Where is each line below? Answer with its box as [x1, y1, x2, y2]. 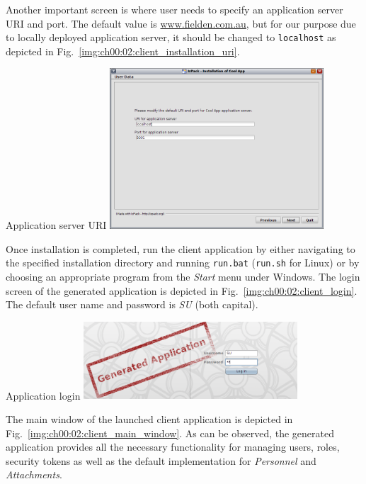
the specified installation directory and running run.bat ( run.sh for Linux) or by [6, 255, 360, 270]
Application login [6, 388, 81, 403]
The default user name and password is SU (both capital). [6, 297, 258, 312]
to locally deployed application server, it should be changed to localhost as [6, 30, 336, 45]
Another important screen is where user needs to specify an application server [6, 2, 343, 16]
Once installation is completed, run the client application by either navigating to [6, 241, 355, 256]
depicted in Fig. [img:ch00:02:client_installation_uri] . [6, 43, 240, 58]
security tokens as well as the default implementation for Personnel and [6, 453, 316, 468]
